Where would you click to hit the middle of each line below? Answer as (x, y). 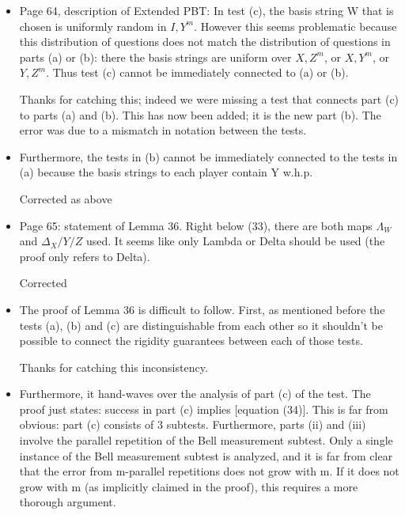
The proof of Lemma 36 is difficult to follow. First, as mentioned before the (202, 309)
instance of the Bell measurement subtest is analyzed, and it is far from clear (206, 455)
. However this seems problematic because (295, 26)
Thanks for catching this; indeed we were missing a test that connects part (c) (209, 98)
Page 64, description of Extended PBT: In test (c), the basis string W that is (206, 10)
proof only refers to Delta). (85, 256)
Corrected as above (66, 198)
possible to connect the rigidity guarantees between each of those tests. (191, 341)
